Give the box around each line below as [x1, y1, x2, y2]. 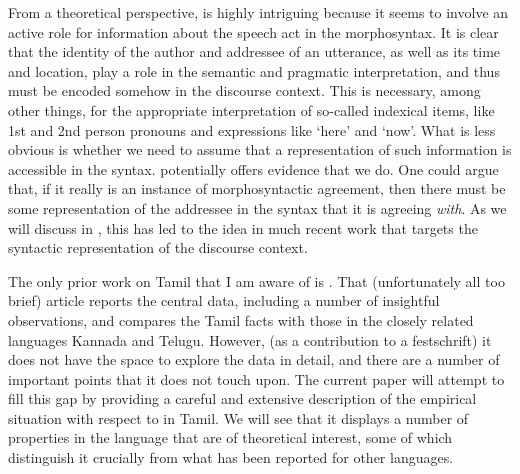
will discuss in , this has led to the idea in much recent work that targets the [8, 217, 478, 238]
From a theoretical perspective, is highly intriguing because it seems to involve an [8, 2, 509, 22]
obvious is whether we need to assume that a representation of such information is [8, 139, 512, 160]
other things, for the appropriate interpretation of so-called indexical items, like [8, 99, 495, 120]
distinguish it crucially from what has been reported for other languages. [8, 447, 454, 468]
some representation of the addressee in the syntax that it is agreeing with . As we [8, 197, 507, 218]
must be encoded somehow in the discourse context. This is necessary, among [8, 80, 481, 101]
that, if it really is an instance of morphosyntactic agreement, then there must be [8, 178, 506, 199]
